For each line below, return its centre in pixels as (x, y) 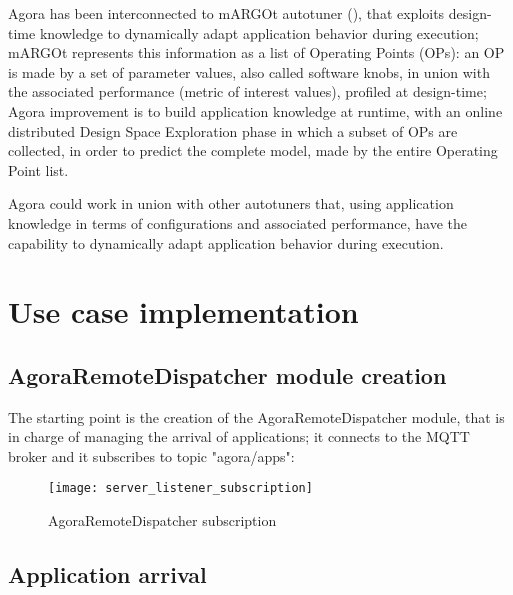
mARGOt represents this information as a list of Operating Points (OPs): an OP (256, 52)
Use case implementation (183, 311)
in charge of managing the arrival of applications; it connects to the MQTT (239, 436)
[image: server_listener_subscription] (180, 488)
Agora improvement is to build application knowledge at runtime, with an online (255, 110)
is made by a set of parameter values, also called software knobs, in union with (249, 71)
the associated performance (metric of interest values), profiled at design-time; (247, 91)
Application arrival (107, 574)
